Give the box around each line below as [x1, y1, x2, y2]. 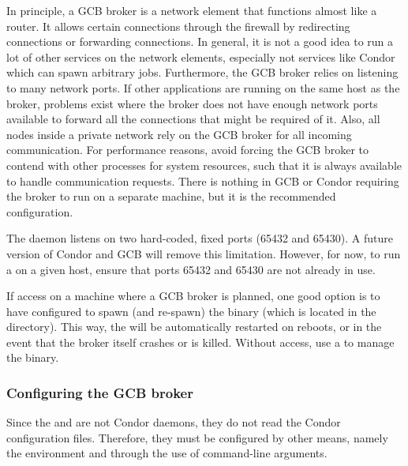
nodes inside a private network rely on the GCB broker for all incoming [6, 126, 352, 142]
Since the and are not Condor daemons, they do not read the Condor [6, 414, 341, 430]
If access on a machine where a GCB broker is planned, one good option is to [6, 287, 380, 304]
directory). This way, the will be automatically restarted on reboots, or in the [6, 318, 382, 335]
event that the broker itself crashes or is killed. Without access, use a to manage [6, 333, 395, 350]
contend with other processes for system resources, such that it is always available [6, 156, 402, 173]
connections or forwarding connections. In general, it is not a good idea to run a [6, 33, 394, 50]
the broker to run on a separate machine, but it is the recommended [6, 188, 336, 205]
